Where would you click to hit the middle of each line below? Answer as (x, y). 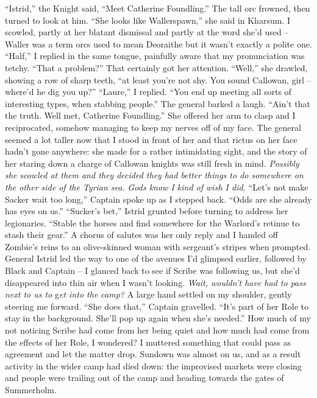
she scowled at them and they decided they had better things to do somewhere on (154, 175)
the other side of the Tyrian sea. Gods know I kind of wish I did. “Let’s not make (157, 187)
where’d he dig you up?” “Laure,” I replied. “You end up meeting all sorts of (148, 92)
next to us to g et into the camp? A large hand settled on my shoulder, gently (148, 294)
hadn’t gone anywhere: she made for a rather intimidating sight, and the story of (156, 151)
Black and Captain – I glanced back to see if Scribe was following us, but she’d (152, 271)
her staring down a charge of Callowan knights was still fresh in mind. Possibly (152, 163)
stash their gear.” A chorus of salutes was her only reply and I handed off (141, 235)
